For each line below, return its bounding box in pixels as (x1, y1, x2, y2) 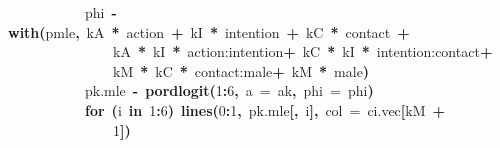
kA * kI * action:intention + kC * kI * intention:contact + (113, 41, 493, 62)
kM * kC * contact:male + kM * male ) (113, 60, 370, 81)
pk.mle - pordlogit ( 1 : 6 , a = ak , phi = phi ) (85, 80, 374, 101)
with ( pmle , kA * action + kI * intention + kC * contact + (8, 21, 410, 42)
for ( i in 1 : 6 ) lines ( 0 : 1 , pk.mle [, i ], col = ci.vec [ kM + (85, 99, 446, 120)
